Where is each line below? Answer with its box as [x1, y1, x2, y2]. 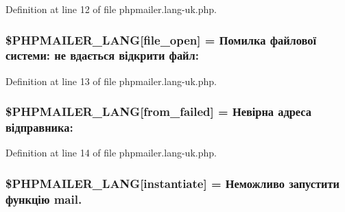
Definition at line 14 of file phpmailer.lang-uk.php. [5, 145, 217, 160]
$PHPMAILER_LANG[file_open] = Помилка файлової [5, 31, 316, 48]
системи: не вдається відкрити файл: [5, 47, 199, 64]
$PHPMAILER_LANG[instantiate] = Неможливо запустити [5, 174, 340, 191]
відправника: [5, 119, 73, 136]
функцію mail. [5, 190, 82, 207]
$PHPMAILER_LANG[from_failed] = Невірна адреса [5, 103, 311, 120]
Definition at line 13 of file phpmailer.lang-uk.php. [5, 73, 217, 88]
